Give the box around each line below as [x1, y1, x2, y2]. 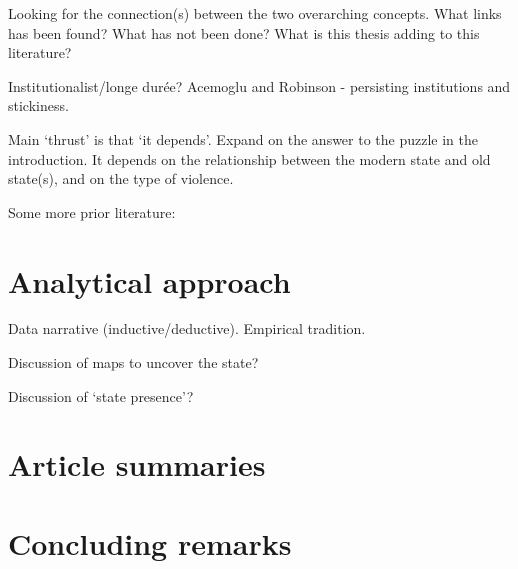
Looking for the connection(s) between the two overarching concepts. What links [8, 3, 502, 23]
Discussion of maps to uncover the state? [8, 352, 259, 373]
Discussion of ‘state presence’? [8, 385, 194, 406]
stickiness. [8, 95, 69, 116]
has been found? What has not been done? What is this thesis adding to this [8, 22, 480, 43]
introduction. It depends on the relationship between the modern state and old [8, 148, 491, 169]
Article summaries [8, 444, 266, 485]
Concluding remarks [8, 522, 292, 563]
